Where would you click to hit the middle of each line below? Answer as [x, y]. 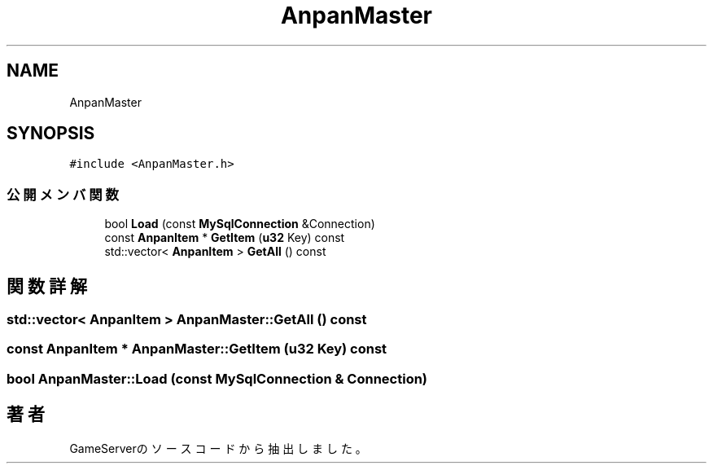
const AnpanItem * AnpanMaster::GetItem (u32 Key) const [197, 349]
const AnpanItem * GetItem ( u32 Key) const [225, 238]
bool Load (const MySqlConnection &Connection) [240, 224]
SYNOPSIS [51, 134]
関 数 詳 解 [47, 286]
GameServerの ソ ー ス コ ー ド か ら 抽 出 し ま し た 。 [218, 448]
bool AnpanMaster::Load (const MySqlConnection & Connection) [217, 378]
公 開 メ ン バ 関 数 [63, 194]
